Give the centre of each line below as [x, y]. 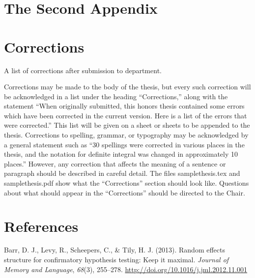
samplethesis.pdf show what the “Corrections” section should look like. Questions [127, 183]
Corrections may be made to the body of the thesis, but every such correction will [127, 87]
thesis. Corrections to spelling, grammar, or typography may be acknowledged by [126, 135]
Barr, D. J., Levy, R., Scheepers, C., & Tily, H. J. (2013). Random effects [115, 250]
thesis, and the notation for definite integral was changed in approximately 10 [121, 154]
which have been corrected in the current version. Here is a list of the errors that [126, 115]
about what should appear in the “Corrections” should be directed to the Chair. [125, 192]
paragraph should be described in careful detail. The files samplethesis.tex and [122, 173]
